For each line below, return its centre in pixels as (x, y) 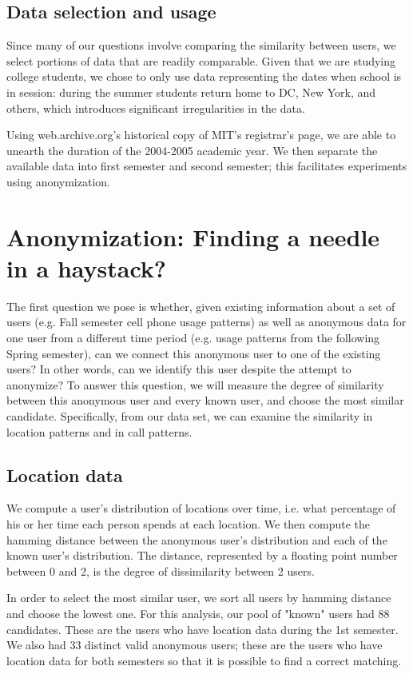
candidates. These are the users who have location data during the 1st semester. (203, 629)
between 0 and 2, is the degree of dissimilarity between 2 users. (161, 570)
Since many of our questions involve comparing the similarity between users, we (201, 45)
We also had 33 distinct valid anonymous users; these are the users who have (195, 645)
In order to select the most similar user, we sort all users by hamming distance (199, 598)
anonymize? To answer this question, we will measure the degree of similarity (195, 384)
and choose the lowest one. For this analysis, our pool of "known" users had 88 (198, 613)
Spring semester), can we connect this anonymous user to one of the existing (194, 353)
